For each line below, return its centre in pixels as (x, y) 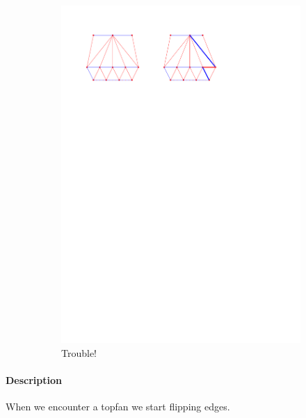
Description (34, 380)
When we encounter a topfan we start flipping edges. (118, 407)
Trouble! (79, 352)
